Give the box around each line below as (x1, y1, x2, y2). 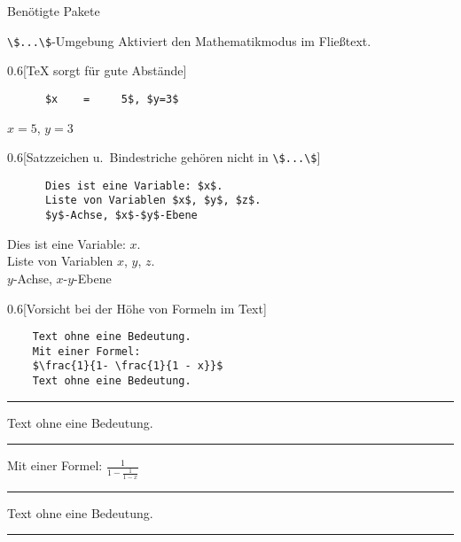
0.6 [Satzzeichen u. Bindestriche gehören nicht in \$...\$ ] (7, 148, 321, 166)
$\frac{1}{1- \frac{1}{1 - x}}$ (32, 360, 223, 373)
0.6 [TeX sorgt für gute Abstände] (7, 61, 187, 80)
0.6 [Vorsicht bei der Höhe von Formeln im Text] (7, 298, 267, 317)
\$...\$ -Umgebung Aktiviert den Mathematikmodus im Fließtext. (7, 31, 371, 50)
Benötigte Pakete (7, 2, 100, 19)
